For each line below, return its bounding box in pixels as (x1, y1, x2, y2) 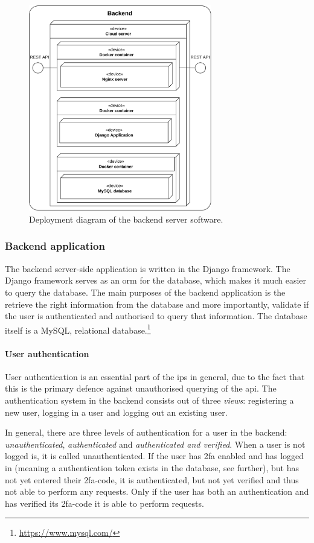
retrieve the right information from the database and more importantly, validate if (5, 297, 309, 310)
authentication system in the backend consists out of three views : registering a (5, 393, 294, 406)
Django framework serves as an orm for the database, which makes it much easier (5, 274, 306, 287)
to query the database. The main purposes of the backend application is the (5, 285, 286, 298)
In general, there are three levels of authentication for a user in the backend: (5, 426, 287, 439)
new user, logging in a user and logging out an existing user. (5, 405, 228, 418)
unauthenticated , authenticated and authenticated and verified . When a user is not (5, 437, 306, 450)
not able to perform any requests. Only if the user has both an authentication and (5, 485, 309, 498)
